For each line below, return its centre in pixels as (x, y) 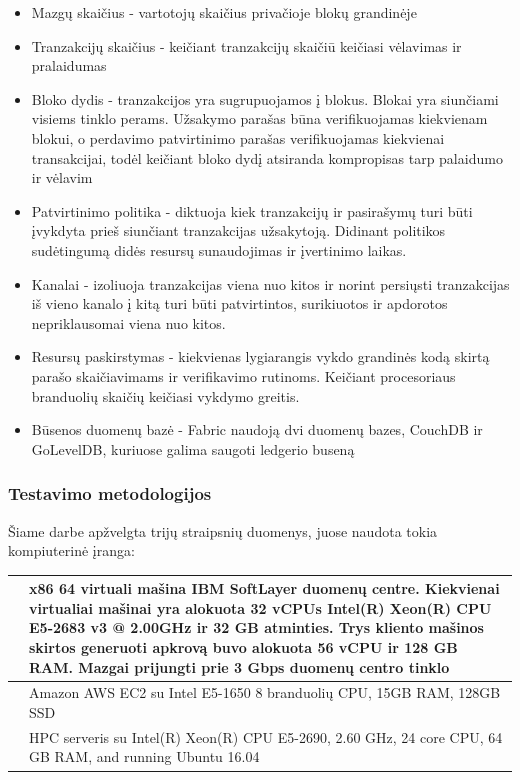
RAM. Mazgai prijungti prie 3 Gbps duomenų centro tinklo (239, 666)
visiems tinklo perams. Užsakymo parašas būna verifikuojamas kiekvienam (259, 118)
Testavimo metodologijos (110, 493)
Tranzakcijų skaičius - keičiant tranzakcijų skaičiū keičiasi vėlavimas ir (246, 45)
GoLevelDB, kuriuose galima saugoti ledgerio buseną (193, 448)
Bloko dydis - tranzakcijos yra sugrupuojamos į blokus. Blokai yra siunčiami (265, 98)
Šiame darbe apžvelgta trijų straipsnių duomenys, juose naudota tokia (223, 530)
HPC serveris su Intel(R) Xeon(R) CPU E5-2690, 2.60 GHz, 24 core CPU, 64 (266, 736)
